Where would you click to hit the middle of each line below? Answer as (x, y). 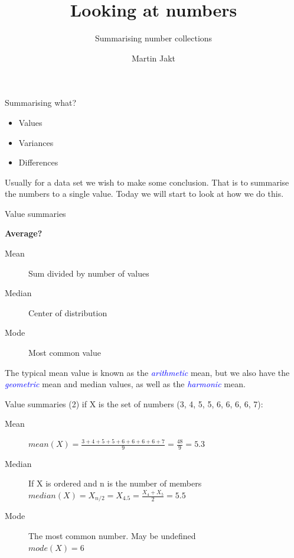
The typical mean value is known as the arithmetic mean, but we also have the (147, 372)
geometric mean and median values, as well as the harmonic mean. (125, 384)
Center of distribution (68, 312)
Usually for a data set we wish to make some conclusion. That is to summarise (147, 182)
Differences (38, 162)
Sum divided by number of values (89, 273)
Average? (24, 233)
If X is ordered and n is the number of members (115, 483)
